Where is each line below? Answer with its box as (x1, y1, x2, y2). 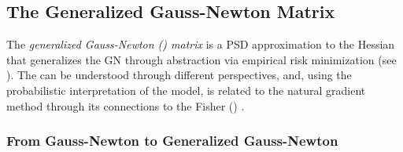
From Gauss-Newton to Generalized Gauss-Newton (6, 131, 338, 150)
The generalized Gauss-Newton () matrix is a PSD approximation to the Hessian (6, 36, 395, 52)
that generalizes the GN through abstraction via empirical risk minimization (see (6, 51, 397, 67)
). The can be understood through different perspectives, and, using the (6, 67, 352, 83)
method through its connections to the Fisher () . (6, 97, 245, 114)
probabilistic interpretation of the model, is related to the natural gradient (6, 81, 366, 98)
